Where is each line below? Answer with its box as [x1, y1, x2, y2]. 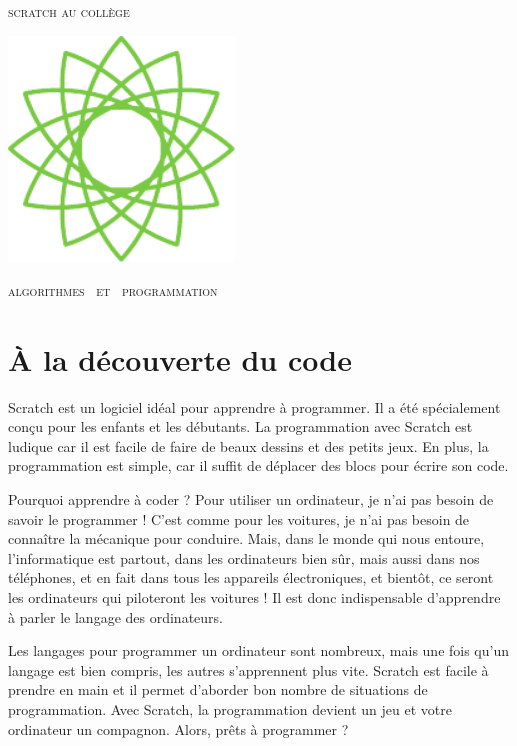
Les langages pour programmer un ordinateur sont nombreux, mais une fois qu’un [8, 640, 510, 661]
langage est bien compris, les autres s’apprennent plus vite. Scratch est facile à [8, 659, 489, 680]
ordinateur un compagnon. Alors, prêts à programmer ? [8, 718, 349, 739]
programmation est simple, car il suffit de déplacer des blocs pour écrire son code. [8, 455, 509, 476]
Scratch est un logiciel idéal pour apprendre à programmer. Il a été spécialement [8, 396, 501, 417]
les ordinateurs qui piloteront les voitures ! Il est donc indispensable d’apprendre [8, 587, 501, 608]
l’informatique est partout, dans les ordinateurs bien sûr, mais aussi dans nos [8, 547, 480, 568]
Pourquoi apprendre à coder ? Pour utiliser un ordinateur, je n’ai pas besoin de [8, 489, 494, 510]
